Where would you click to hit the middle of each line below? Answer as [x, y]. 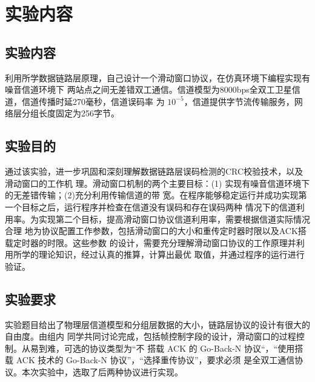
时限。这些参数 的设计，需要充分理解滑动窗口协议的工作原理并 [171, 242]
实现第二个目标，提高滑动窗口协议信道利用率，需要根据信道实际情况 [174, 219]
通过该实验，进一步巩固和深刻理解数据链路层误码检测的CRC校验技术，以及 [154, 171]
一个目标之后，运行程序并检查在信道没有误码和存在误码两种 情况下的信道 [151, 206]
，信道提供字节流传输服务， [239, 101]
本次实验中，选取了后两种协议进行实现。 [102, 372]
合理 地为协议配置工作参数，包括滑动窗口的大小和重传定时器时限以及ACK [151, 231]
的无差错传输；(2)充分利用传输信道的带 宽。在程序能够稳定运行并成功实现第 [156, 195]
